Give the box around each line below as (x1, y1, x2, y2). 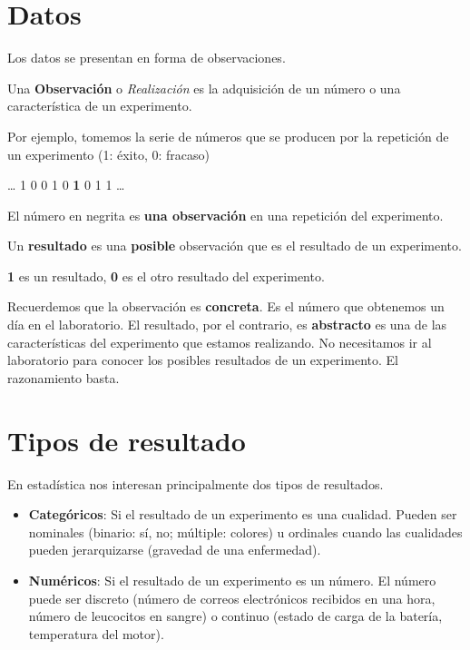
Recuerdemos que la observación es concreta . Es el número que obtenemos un (7, 297, 445, 316)
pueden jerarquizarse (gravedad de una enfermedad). (28, 540, 321, 559)
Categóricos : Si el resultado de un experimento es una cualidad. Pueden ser (28, 505, 457, 524)
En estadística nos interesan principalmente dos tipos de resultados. (7, 474, 384, 493)
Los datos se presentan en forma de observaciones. (7, 48, 286, 67)
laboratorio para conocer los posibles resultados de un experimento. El (7, 350, 398, 369)
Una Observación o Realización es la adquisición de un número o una (7, 78, 401, 97)
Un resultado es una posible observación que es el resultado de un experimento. (7, 236, 462, 255)
